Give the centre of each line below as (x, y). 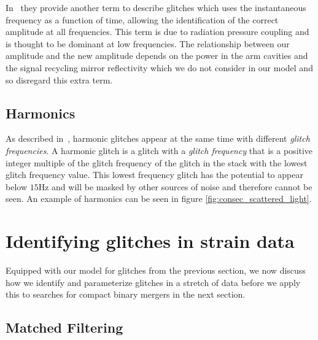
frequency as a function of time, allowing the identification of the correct (142, 19)
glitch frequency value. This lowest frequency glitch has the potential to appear (154, 175)
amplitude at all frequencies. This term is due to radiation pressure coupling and (157, 32)
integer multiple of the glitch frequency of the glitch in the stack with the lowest (157, 162)
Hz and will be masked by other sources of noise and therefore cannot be (175, 186)
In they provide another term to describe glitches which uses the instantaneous (156, 7)
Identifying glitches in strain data (150, 241)
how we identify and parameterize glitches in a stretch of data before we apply (153, 282)
